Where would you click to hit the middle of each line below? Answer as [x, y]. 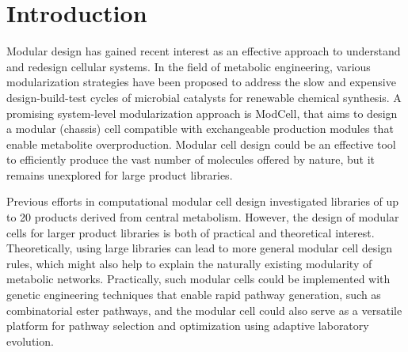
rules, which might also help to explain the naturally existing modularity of [189, 263]
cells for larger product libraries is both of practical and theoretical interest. [191, 232]
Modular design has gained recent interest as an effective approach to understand [204, 51]
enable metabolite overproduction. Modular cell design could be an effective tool [201, 144]
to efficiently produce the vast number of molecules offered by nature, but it [191, 159]
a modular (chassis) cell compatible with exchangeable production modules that [200, 129]
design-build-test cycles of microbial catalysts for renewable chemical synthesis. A [204, 97]
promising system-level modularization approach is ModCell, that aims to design [202, 113]
